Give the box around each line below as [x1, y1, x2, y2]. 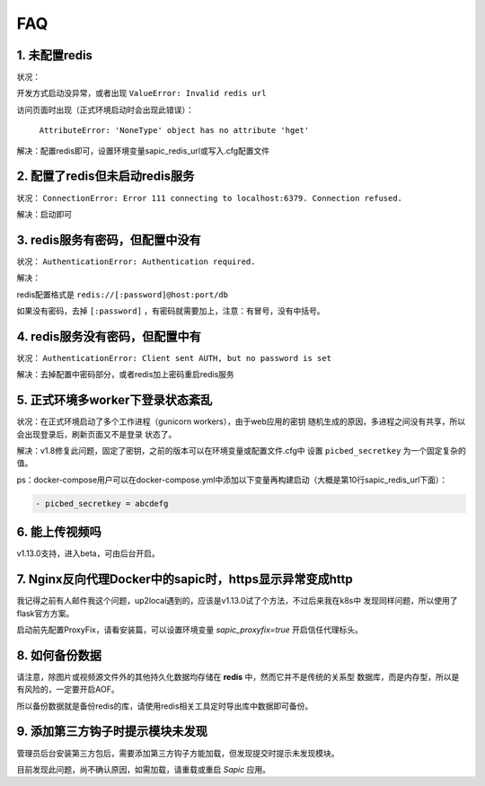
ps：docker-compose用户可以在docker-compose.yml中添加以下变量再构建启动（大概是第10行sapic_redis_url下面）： [16, 474, 448, 485]
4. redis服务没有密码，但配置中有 [16, 329, 202, 344]
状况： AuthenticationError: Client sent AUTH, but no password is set [16, 352, 332, 363]
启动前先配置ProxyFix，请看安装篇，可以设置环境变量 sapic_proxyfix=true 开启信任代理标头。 [16, 624, 364, 635]
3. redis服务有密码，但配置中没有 [16, 232, 201, 247]
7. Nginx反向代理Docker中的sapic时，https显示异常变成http [16, 571, 354, 587]
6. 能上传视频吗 [16, 525, 102, 540]
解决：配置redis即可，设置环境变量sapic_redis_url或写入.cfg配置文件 [16, 145, 270, 156]
